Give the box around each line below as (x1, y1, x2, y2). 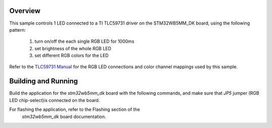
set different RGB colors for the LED (34, 53, 109, 59)
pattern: (9, 27, 26, 33)
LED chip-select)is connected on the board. (9, 97, 100, 103)
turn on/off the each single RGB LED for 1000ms (34, 38, 134, 45)
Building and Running (9, 77, 78, 85)
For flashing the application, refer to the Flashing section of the (9, 106, 141, 112)
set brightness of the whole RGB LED (34, 45, 112, 51)
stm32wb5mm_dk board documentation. (22, 113, 106, 119)
